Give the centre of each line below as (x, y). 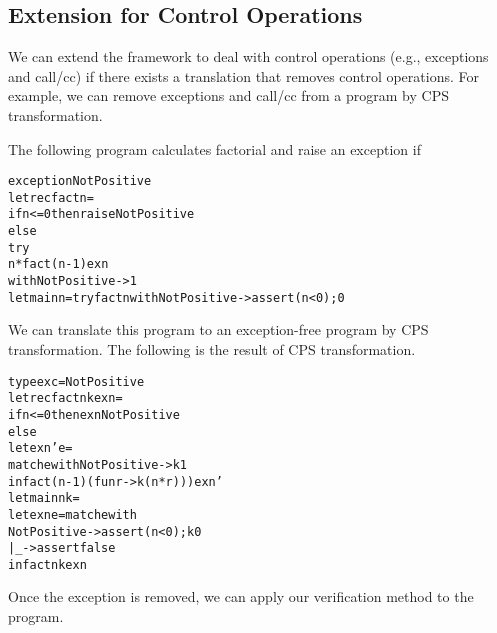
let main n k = (44, 498)
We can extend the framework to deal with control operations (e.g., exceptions (248, 56)
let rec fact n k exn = (65, 398)
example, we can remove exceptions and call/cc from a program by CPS (228, 95)
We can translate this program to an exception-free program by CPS (218, 329)
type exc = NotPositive (76, 381)
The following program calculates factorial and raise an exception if (214, 148)
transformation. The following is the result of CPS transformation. (212, 349)
